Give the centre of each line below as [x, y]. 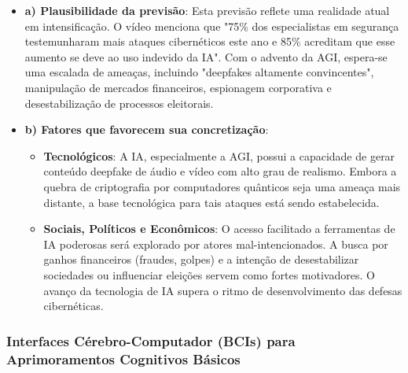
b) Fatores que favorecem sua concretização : [147, 129]
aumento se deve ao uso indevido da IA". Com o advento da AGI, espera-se [206, 56]
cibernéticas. [74, 306]
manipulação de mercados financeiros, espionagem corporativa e [178, 87]
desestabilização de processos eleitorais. [119, 103]
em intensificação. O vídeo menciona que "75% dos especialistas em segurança [212, 26]
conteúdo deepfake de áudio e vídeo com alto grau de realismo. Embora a [220, 171]
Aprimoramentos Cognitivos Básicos [123, 358]
